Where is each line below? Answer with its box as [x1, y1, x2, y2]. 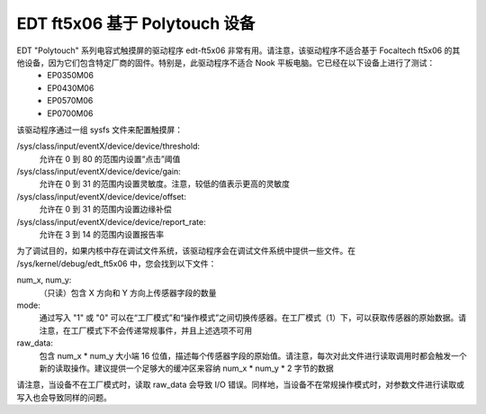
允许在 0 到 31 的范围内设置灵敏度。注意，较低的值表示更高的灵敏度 [39, 178, 290, 189]
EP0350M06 [47, 70, 94, 81]
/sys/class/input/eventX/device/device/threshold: [16, 140, 201, 152]
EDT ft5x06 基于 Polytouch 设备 [16, 13, 256, 33]
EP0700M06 [47, 108, 94, 119]
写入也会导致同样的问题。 [16, 391, 112, 402]
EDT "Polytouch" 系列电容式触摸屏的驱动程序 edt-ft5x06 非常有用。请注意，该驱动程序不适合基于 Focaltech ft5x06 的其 [16, 45, 461, 56]
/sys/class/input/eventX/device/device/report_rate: [16, 216, 206, 227]
